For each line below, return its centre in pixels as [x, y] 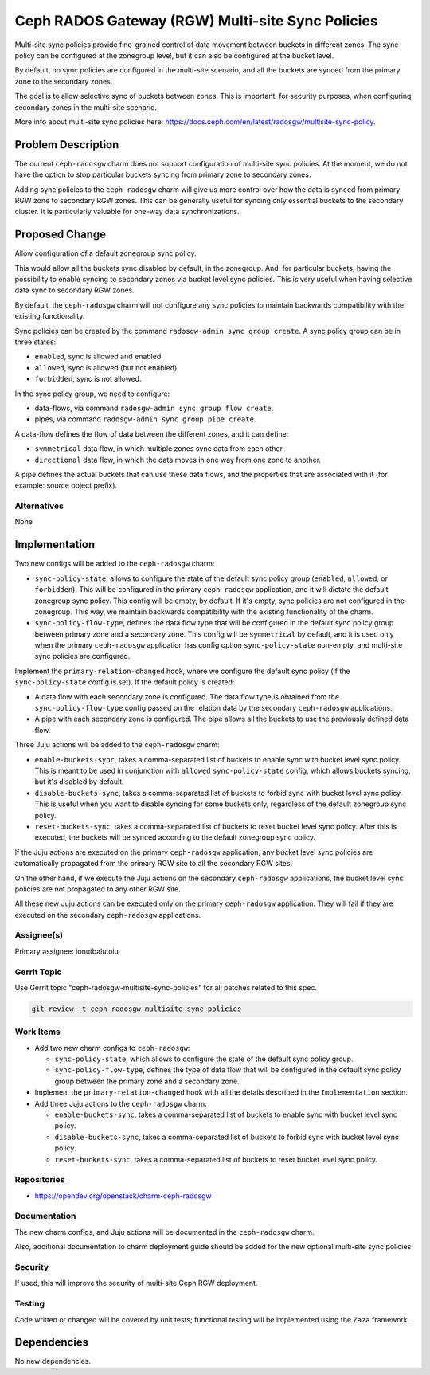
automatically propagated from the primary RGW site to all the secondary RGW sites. [154, 864]
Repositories [40, 1180]
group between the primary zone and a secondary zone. [147, 1081]
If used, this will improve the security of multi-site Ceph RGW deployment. [136, 1283]
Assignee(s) [39, 935]
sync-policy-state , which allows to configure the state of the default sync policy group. [204, 1059]
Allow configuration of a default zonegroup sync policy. [106, 253]
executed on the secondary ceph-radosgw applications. [108, 915]
